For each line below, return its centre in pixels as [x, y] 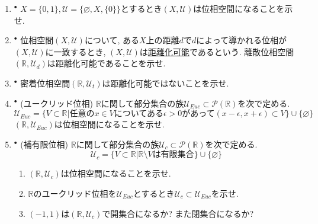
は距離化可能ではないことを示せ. [166, 83]
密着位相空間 [45, 83]
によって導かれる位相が [242, 40]
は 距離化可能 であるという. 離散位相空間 [217, 51]
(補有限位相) [44, 144]
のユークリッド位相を [75, 193]
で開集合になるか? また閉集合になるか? [178, 213]
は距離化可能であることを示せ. [106, 63]
